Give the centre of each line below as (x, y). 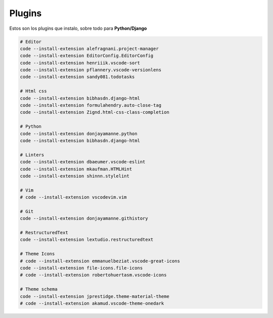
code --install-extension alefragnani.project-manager (89, 49)
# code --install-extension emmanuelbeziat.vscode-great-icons (100, 261)
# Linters (32, 155)
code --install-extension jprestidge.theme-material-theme (95, 296)
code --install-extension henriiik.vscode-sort (80, 63)
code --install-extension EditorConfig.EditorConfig (87, 56)
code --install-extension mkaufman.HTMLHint (76, 169)
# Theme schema (39, 289)
